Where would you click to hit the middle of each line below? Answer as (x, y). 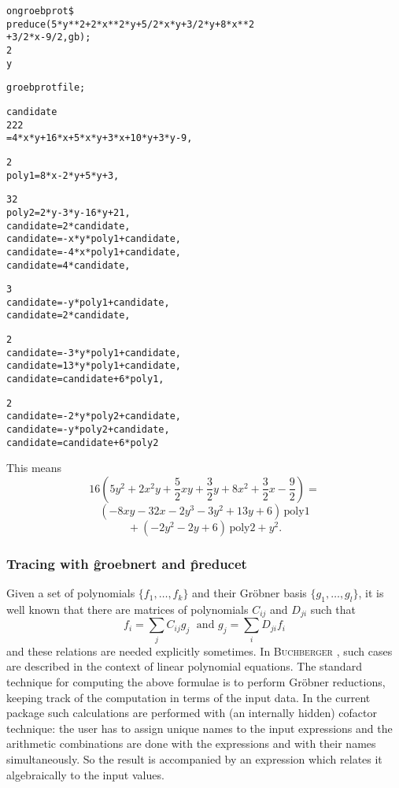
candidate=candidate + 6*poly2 (83, 442)
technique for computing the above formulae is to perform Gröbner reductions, (196, 681)
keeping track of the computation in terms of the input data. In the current (188, 697)
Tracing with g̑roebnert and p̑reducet (127, 563)
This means (34, 468)
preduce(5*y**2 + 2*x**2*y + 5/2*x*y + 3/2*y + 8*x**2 (131, 24)
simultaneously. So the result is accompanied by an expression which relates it (194, 758)
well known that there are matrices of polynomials (127, 609)
